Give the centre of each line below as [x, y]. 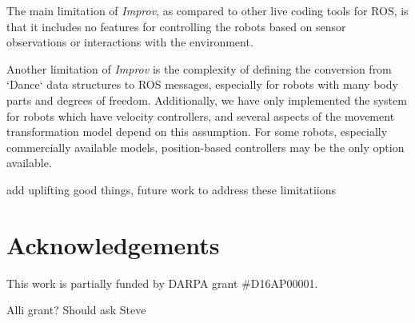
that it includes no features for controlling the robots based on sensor [176, 26]
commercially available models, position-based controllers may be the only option [206, 147]
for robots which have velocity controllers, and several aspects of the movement [201, 116]
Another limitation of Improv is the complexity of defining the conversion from [199, 68]
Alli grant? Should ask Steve [76, 310]
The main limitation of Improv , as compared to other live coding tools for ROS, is [207, 10]
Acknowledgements [113, 244]
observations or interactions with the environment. [130, 42]
